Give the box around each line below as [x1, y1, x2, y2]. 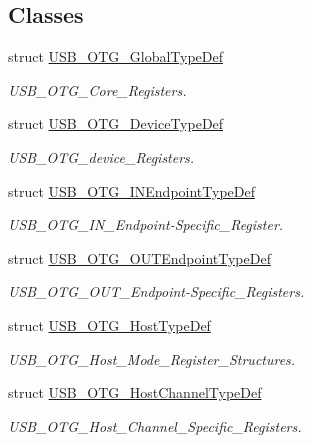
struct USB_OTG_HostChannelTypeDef [8, 382, 262, 403]
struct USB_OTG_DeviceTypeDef [8, 113, 224, 134]
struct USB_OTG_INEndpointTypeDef [8, 180, 256, 201]
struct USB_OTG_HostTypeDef [8, 314, 211, 335]
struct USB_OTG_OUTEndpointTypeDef [8, 247, 271, 268]
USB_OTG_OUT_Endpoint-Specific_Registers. [8, 281, 305, 302]
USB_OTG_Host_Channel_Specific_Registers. [8, 415, 302, 436]
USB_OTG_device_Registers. [8, 146, 195, 167]
